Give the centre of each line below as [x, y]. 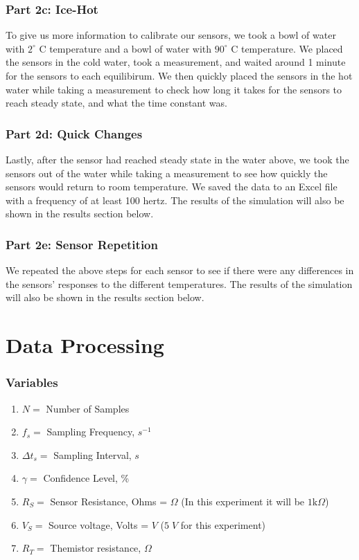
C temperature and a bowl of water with [125, 48]
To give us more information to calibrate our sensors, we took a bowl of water [171, 35]
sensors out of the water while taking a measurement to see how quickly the [167, 173]
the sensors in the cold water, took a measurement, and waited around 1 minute [176, 62]
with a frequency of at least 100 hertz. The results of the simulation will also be [175, 200]
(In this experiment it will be [243, 501]
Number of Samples [88, 408]
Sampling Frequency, [91, 432]
